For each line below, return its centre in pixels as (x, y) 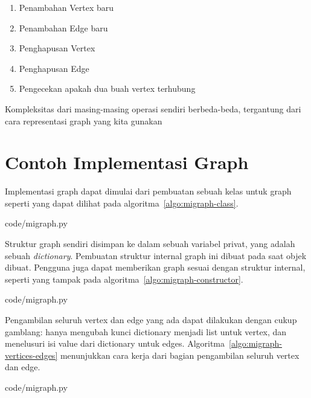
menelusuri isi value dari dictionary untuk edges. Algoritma (115, 343)
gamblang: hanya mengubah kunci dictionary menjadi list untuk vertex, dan (146, 331)
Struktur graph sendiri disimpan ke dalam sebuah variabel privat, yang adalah (150, 244)
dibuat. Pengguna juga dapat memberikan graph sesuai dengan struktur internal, (155, 267)
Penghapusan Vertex (57, 48)
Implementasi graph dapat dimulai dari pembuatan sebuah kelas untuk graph (148, 191)
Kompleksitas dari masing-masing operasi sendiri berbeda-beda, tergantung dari (153, 108)
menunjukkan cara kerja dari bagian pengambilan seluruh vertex (180, 355)
